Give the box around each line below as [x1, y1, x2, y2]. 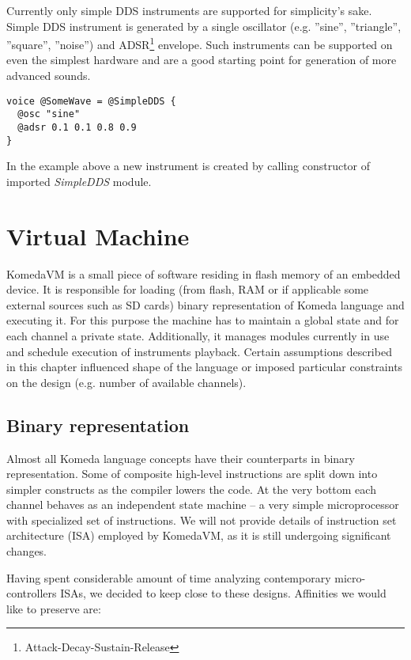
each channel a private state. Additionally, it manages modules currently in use [6, 327, 390, 343]
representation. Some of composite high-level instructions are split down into [6, 465, 378, 482]
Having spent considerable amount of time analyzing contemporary [6, 569, 331, 586]
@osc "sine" [17, 108, 81, 120]
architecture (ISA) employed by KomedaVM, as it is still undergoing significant [6, 527, 391, 544]
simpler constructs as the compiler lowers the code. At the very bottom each [6, 480, 376, 497]
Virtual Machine [6, 219, 190, 252]
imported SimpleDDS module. [6, 173, 152, 189]
